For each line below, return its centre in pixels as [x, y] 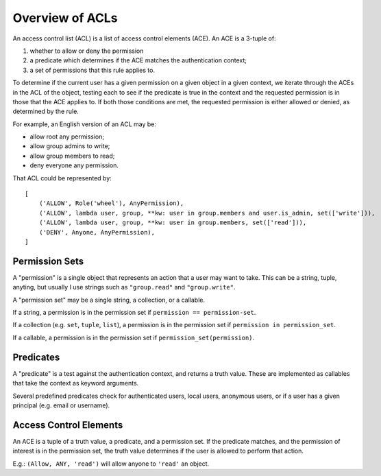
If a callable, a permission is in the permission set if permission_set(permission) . [134, 337]
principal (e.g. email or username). [61, 405]
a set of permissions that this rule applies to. [93, 70]
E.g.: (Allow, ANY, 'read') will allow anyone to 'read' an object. [111, 464]
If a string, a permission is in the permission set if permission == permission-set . [134, 313]
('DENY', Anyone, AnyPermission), [97, 232]
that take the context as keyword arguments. [76, 383]
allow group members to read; [72, 156]
